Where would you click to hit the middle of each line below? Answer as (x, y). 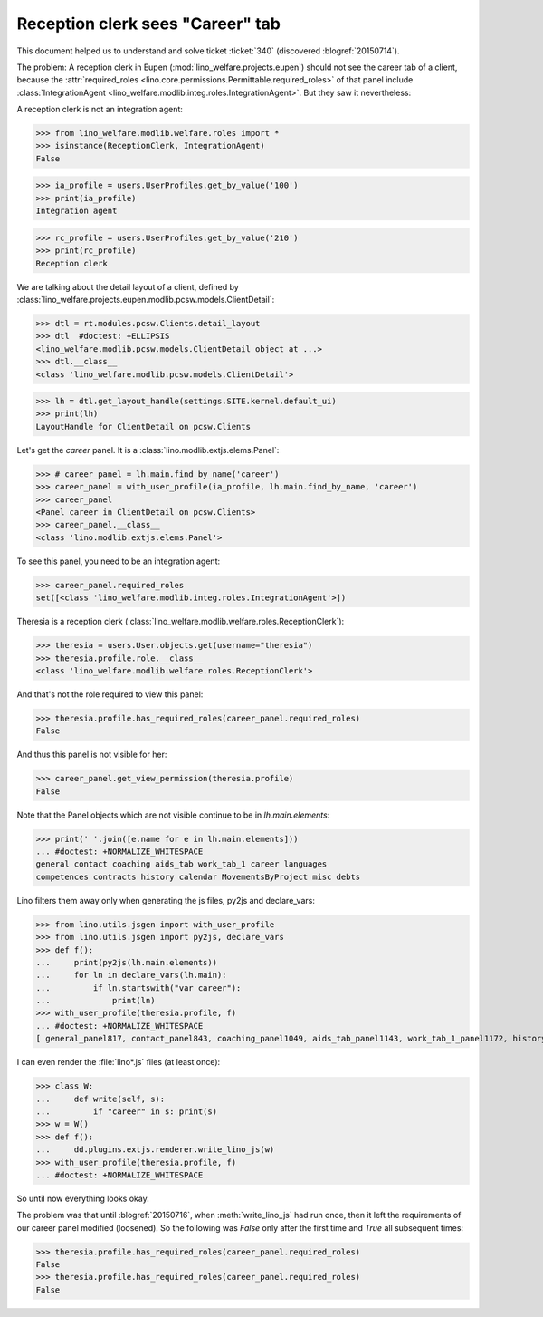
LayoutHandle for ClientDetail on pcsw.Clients (143, 426)
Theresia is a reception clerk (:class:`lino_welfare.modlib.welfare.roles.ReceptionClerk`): (181, 622)
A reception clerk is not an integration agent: (100, 110)
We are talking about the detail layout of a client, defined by (128, 286)
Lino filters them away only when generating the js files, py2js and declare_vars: (166, 900)
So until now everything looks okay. (83, 1198)
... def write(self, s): (100, 1099)
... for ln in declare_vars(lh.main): (131, 975)
